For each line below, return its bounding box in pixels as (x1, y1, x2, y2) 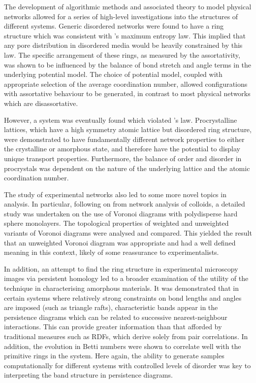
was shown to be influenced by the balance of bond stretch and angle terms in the (4, 59, 252, 70)
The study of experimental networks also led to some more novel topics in (4, 189, 226, 199)
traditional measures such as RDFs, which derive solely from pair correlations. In (4, 331, 248, 341)
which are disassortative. (4, 98, 78, 108)
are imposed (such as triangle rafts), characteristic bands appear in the (4, 302, 218, 313)
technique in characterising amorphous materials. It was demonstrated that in (4, 283, 239, 293)
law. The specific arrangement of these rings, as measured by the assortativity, (4, 49, 240, 60)
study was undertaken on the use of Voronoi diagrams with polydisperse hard (4, 208, 238, 218)
